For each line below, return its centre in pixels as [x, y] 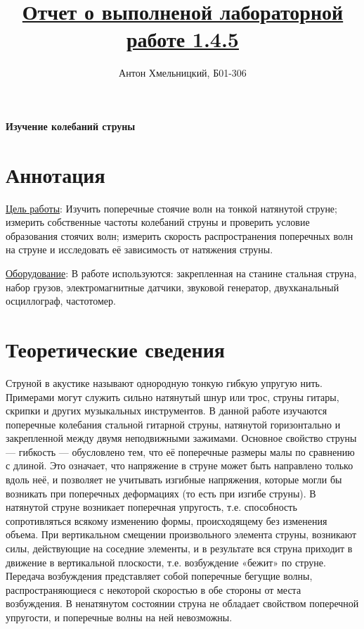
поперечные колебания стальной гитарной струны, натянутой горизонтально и [173, 424]
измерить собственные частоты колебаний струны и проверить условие [158, 222]
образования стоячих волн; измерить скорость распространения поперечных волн [180, 235]
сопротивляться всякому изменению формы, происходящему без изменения [167, 520]
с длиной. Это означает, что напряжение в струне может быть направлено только [180, 465]
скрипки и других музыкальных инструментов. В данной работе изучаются [167, 411]
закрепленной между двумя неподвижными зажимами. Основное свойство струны [181, 438]
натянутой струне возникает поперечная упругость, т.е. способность [151, 507]
